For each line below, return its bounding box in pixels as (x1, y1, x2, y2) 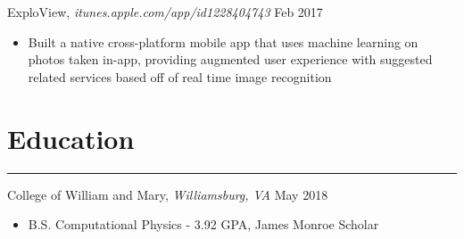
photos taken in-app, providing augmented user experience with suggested (28, 50, 433, 69)
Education (7, 119, 135, 156)
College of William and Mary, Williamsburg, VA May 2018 (7, 185, 328, 203)
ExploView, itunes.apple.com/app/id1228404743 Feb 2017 (7, 3, 323, 21)
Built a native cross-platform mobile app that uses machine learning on (28, 32, 418, 51)
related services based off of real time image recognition (28, 67, 332, 86)
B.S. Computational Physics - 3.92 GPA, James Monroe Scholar (28, 215, 379, 234)
